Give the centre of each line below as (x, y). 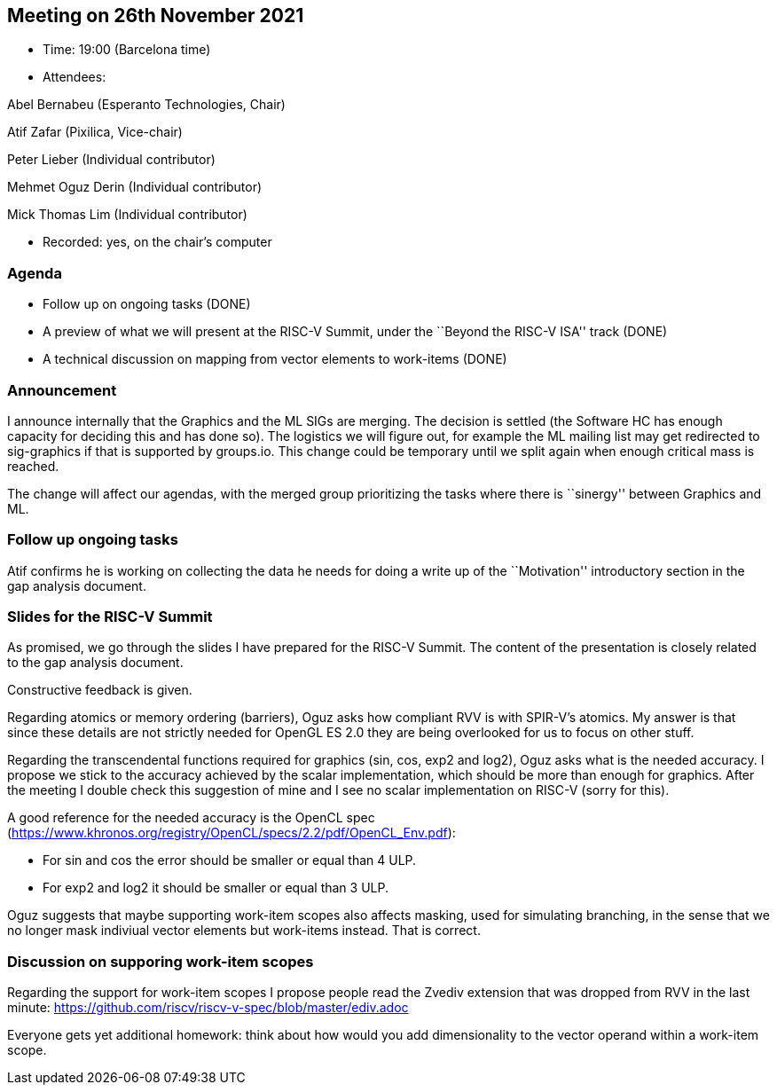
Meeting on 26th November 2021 (156, 16)
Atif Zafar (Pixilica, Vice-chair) (95, 132)
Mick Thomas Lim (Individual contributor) (127, 215)
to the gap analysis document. (95, 663)
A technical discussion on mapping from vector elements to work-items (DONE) (275, 359)
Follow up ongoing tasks (93, 540)
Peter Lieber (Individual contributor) (111, 160)
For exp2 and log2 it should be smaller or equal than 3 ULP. (216, 888)
